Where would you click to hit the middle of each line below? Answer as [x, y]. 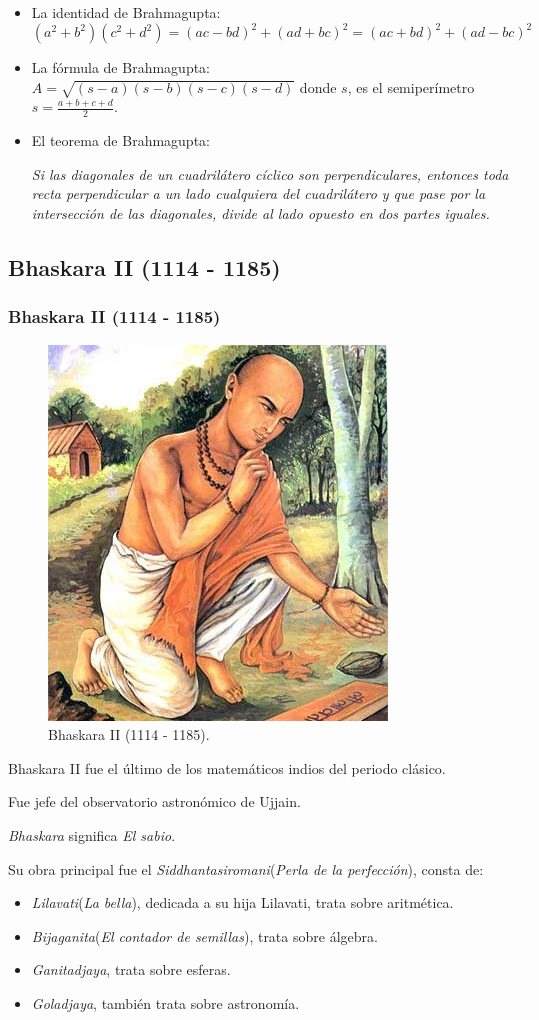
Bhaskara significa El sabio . [92, 835]
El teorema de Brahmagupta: [120, 140]
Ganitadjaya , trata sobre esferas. [131, 969]
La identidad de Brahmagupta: [126, 12]
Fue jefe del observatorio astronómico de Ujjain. [154, 801]
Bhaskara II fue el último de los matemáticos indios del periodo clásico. [227, 767]
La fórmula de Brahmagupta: [121, 67]
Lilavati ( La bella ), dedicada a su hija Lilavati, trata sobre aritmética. [242, 902]
